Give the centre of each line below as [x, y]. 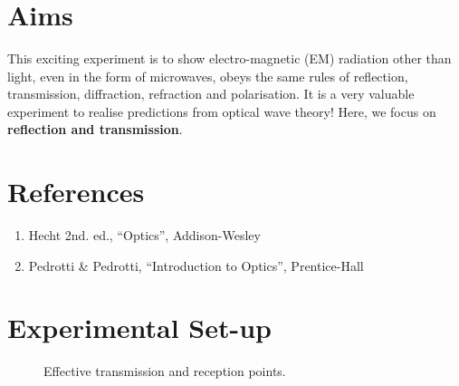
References [76, 192]
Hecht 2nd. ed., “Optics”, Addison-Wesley [144, 235]
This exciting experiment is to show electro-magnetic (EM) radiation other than [229, 58]
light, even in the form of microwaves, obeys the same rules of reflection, [208, 76]
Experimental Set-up [139, 328]
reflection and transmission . [95, 129]
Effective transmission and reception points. [165, 371]
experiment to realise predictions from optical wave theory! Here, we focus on [222, 111]
